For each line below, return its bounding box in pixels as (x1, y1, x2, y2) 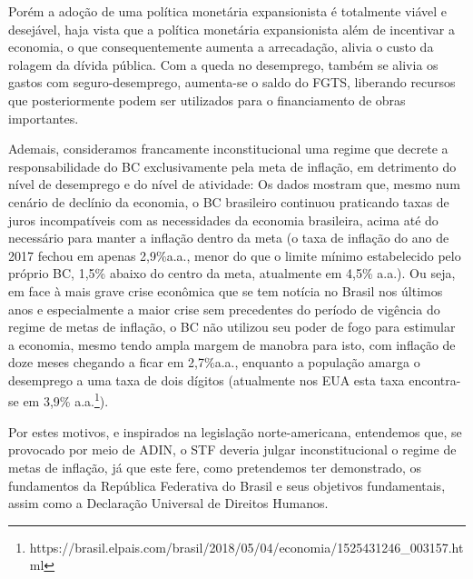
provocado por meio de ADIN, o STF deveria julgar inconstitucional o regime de (8, 440, 457, 459)
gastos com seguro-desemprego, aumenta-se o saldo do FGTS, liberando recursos (8, 73, 456, 92)
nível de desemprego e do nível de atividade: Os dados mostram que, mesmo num (8, 175, 460, 194)
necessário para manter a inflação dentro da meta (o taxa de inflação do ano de (8, 228, 449, 247)
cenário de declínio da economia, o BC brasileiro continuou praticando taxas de (8, 192, 449, 211)
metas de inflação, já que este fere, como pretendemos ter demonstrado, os (8, 457, 422, 476)
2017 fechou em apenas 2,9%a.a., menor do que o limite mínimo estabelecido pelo (8, 245, 461, 265)
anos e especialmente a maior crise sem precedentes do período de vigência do (8, 299, 440, 318)
